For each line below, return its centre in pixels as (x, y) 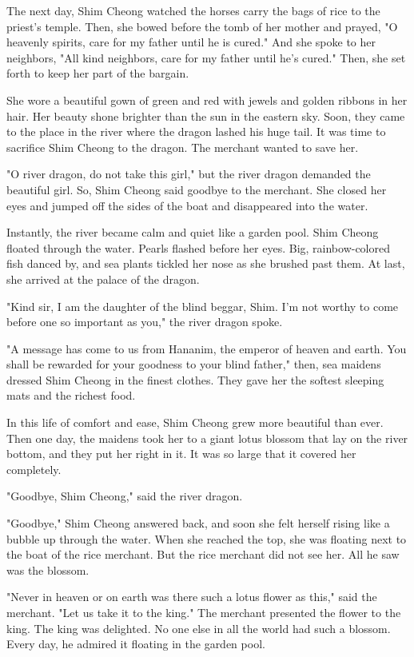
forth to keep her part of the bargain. (98, 73)
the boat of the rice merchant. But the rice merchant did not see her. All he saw (203, 554)
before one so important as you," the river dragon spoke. (145, 322)
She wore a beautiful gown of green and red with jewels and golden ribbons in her (207, 100)
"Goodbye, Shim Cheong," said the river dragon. (125, 496)
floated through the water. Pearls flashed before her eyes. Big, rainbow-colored (199, 247)
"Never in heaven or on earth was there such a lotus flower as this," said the (192, 597)
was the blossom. (48, 569)
